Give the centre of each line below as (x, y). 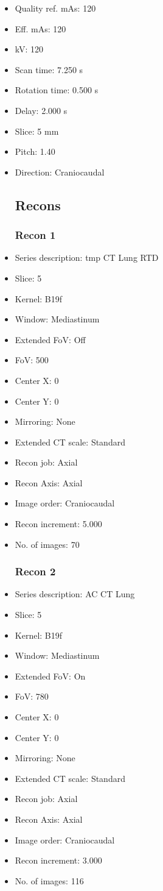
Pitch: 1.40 (35, 151)
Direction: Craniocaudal (60, 172)
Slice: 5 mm (37, 131)
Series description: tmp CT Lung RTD (87, 257)
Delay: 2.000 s (41, 110)
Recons (38, 204)
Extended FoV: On (50, 676)
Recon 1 (35, 235)
